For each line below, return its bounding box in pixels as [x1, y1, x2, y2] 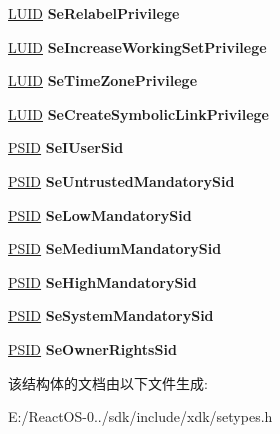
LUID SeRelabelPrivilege [8, 3, 180, 23]
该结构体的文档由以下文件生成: [8, 372, 208, 393]
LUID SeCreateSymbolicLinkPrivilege [8, 103, 269, 124]
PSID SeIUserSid [8, 137, 124, 158]
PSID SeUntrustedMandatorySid [8, 170, 235, 191]
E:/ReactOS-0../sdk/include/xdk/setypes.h [8, 406, 273, 427]
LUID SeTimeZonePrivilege [8, 70, 198, 91]
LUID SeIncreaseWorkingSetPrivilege [8, 36, 267, 57]
